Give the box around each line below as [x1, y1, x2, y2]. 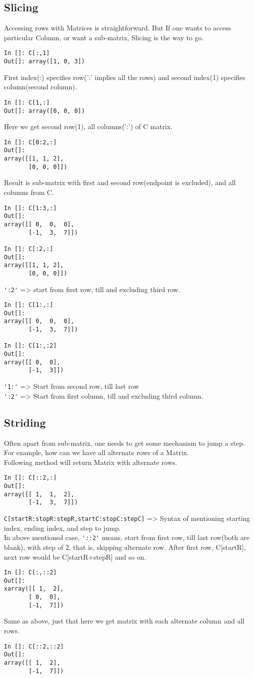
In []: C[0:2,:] [4, 138, 57, 146]
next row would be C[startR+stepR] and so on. [4, 551, 146, 562]
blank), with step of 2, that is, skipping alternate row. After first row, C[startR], [4, 542, 246, 552]
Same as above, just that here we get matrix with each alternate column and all [4, 616, 245, 626]
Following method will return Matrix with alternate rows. [4, 457, 177, 467]
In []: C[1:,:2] [4, 342, 57, 350]
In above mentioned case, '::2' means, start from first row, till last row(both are [4, 532, 250, 542]
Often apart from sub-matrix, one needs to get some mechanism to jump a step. [4, 437, 245, 448]
